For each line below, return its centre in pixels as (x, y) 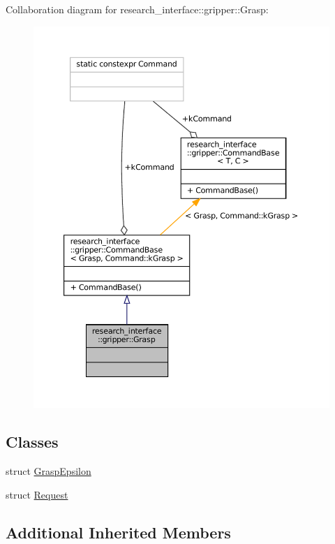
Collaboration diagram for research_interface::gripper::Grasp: (137, 9)
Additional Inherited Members (118, 532)
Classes (32, 442)
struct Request (37, 494)
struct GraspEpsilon (49, 471)
